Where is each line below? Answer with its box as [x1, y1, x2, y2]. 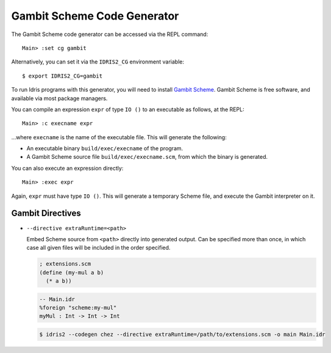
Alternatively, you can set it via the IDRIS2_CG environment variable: [11, 58, 184, 65]
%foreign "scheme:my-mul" [39, 304, 117, 311]
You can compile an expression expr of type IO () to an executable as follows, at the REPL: [11, 106, 244, 113]
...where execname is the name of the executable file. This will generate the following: [11, 133, 227, 140]
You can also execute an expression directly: [11, 164, 124, 172]
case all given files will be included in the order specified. [26, 244, 171, 252]
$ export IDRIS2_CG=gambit [22, 72, 103, 79]
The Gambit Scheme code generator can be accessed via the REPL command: [11, 31, 208, 38]
